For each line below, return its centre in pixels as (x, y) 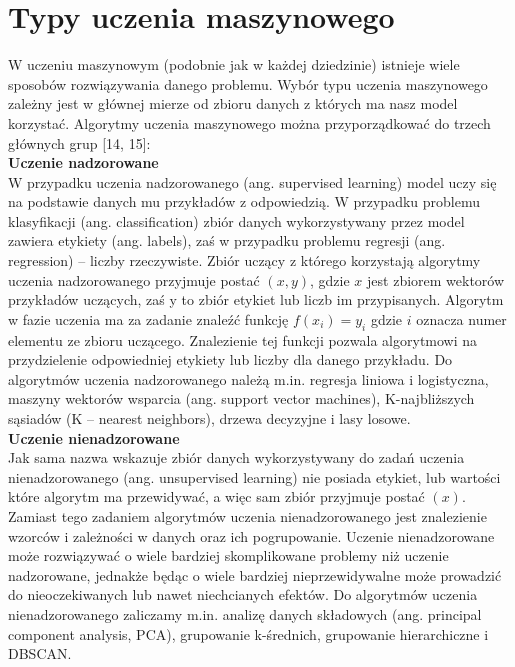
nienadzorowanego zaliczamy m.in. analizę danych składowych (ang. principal (245, 613)
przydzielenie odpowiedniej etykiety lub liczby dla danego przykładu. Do (230, 359)
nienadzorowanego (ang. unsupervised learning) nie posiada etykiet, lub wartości (254, 476)
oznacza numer (461, 318)
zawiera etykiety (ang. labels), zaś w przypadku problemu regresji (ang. (227, 240)
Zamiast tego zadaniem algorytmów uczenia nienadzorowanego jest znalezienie (247, 515)
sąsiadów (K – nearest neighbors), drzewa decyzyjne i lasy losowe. (209, 418)
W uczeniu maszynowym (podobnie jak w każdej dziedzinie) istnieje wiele (234, 64)
